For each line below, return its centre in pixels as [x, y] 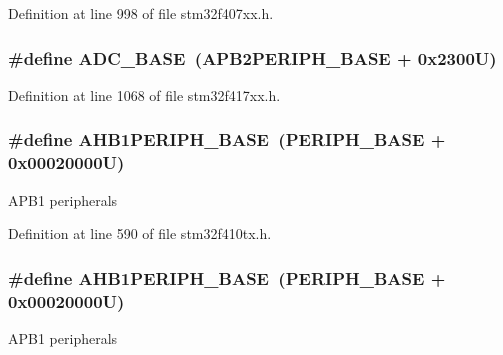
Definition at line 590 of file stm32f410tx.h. [140, 233]
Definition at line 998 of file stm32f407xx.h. [141, 13]
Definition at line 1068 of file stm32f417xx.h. [144, 94]
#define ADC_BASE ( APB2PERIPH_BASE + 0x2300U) [252, 57]
